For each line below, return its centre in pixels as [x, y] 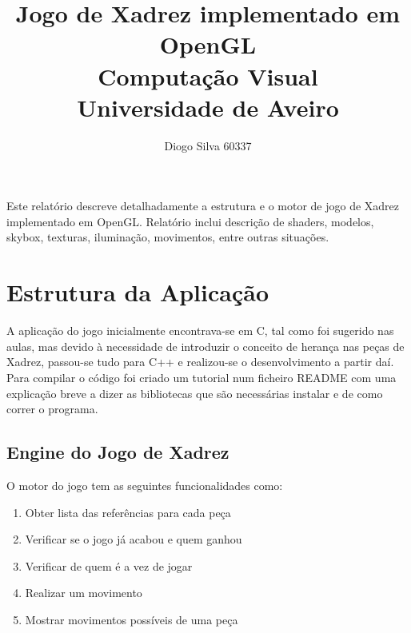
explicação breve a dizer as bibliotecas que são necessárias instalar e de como [195, 393]
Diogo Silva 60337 [208, 145]
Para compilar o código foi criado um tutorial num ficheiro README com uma [202, 377]
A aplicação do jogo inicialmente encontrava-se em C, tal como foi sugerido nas [200, 330]
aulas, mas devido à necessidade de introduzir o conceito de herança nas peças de [205, 346]
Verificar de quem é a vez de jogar [109, 565]
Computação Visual [208, 76]
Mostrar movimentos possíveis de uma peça [132, 619]
